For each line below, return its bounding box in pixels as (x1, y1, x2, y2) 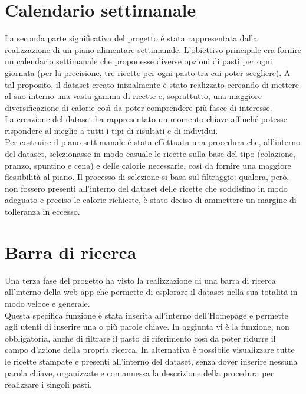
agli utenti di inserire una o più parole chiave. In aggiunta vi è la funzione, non (5, 320, 289, 333)
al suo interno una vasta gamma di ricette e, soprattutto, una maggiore (5, 90, 262, 102)
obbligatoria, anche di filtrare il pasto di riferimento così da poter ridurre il (5, 331, 276, 344)
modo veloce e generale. (5, 297, 90, 309)
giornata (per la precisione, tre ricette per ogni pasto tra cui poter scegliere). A (5, 66, 291, 78)
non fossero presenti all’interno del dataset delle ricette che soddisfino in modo (5, 182, 288, 194)
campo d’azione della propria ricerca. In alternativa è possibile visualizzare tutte (5, 343, 295, 356)
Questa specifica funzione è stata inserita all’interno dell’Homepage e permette (5, 308, 288, 321)
